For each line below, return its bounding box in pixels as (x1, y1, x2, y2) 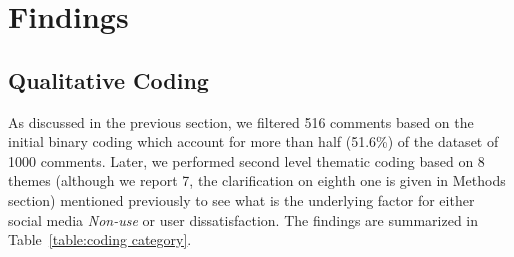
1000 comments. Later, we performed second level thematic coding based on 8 (8, 150, 485, 171)
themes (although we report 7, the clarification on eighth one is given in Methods (8, 170, 506, 191)
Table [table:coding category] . (8, 229, 192, 250)
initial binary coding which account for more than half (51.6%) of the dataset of (8, 131, 499, 152)
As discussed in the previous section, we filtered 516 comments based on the (8, 111, 474, 132)
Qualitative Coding (8, 64, 209, 95)
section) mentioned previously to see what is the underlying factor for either (8, 189, 475, 210)
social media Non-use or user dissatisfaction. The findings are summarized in (8, 209, 479, 230)
